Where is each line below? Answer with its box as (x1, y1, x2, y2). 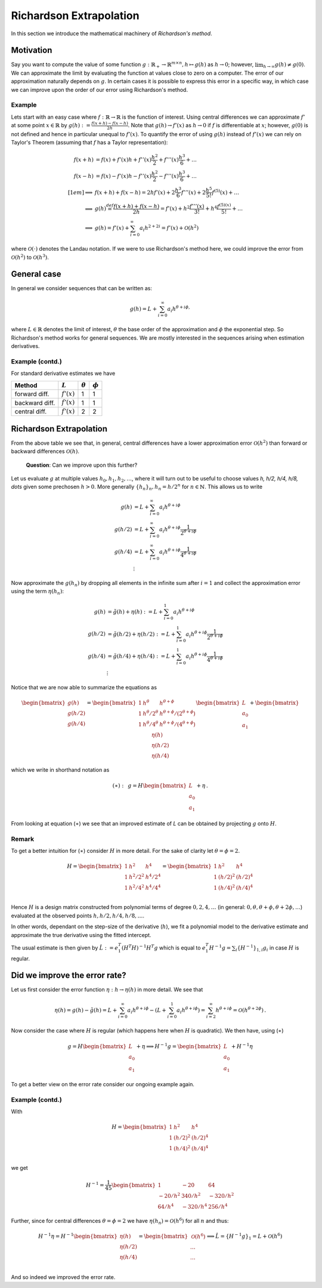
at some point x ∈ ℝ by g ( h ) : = (11, 122, 91, 129)
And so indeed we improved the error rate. (11, 1274, 116, 1281)
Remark (11, 834, 35, 843)
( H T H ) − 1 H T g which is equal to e (121, 944, 206, 951)
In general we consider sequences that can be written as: (11, 285, 152, 292)
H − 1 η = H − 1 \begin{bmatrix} (38, 1232, 117, 1240)
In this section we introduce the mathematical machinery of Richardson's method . (11, 30, 212, 37)
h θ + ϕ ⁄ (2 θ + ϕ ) (159, 709, 196, 717)
